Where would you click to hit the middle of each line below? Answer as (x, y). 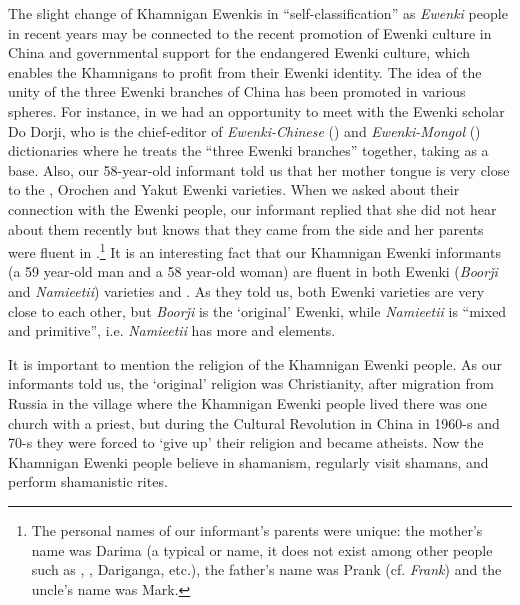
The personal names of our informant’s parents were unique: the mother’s (257, 529)
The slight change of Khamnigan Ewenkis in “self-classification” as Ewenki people (258, 13)
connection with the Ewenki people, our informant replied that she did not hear (252, 208)
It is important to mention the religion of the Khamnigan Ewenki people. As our (255, 363)
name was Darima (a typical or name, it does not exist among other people (262, 549)
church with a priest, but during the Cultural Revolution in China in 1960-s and (254, 422)
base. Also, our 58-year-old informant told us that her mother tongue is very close (259, 169)
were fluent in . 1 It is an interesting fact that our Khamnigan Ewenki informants (254, 250)
